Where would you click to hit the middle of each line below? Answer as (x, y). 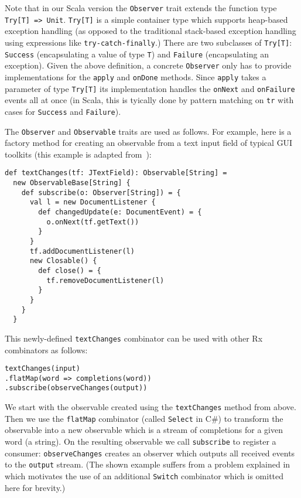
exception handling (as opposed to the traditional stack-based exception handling (150, 31)
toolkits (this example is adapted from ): (78, 154)
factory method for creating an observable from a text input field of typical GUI (149, 143)
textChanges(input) (42, 369)
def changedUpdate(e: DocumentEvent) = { (120, 212)
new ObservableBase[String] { (72, 183)
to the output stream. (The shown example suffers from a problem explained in (148, 464)
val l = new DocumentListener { (93, 202)
